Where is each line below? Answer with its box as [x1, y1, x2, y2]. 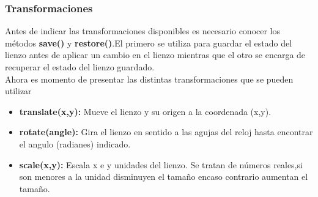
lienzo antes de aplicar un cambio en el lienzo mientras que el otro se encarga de [5, 48, 306, 61]
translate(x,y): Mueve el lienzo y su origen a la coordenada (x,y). [19, 105, 272, 117]
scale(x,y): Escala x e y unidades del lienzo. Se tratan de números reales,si [19, 158, 303, 171]
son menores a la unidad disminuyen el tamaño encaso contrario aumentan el [19, 170, 308, 183]
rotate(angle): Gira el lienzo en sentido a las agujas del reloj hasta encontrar [19, 125, 313, 138]
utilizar [5, 84, 32, 97]
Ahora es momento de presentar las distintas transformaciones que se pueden [5, 72, 294, 85]
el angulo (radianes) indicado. [19, 137, 131, 150]
